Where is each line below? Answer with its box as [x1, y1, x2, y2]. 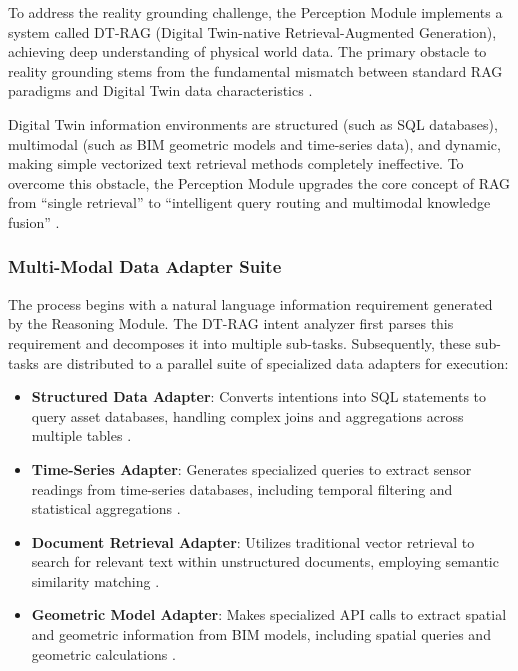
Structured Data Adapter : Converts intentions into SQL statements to [31, 386, 487, 407]
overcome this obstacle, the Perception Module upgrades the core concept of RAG [8, 172, 511, 193]
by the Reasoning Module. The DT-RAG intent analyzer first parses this [8, 313, 454, 334]
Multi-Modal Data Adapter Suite [8, 254, 282, 279]
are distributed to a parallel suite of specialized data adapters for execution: [43, 352, 509, 373]
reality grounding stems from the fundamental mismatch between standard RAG [8, 60, 503, 81]
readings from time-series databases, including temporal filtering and [31, 478, 453, 499]
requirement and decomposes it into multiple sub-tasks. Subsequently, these [8, 332, 471, 353]
